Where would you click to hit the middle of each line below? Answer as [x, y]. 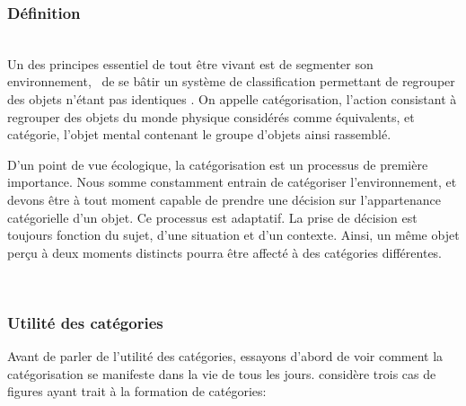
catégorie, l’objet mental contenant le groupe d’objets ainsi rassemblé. [199, 134]
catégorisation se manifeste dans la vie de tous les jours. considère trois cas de [222, 373]
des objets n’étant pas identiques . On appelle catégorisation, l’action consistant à [232, 99]
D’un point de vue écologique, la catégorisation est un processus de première [218, 164]
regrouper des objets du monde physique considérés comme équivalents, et [211, 116]
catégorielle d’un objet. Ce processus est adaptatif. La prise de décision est [212, 217]
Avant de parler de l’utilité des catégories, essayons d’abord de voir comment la [225, 356]
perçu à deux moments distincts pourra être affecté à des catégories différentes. [225, 252]
